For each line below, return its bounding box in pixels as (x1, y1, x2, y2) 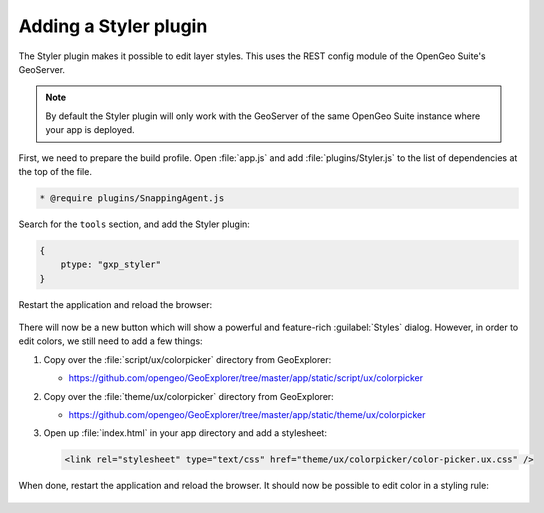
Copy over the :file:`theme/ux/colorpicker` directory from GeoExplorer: (43, 390, 334, 402)
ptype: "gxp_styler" (60, 259, 162, 270)
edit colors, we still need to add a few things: (18, 335, 204, 347)
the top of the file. (18, 165, 92, 177)
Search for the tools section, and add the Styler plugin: (18, 218, 250, 230)
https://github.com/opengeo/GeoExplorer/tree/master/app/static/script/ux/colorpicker (68, 372, 424, 384)
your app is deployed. (45, 124, 135, 136)
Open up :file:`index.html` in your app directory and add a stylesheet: (43, 427, 327, 439)
